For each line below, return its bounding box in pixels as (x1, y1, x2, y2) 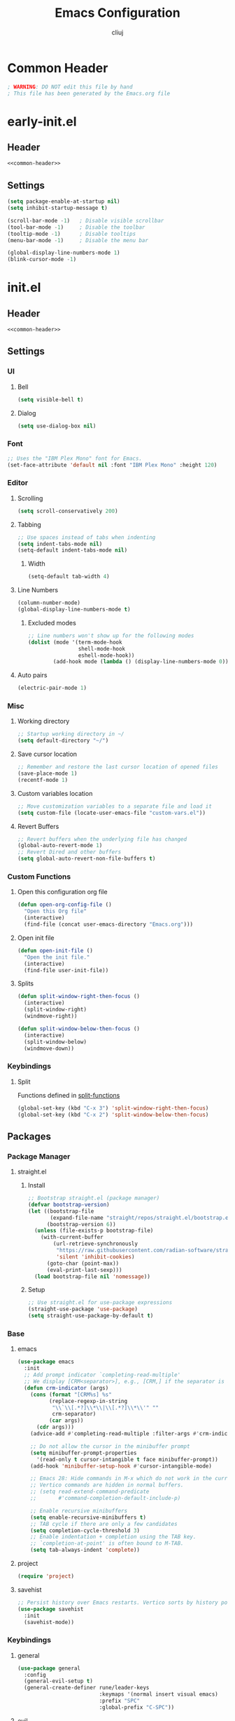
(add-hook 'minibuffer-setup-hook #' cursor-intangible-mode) (30, 1462, 212, 1470)
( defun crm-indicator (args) (24, 1384, 109, 1391)
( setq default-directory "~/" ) (17, 737, 109, 745)
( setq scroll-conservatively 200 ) (17, 507, 118, 514)
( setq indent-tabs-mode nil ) (17, 540, 103, 547)
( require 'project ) (17, 1573, 75, 1580)
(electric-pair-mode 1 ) (17, 684, 87, 692)
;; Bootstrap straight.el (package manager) (27, 1195, 160, 1202)
